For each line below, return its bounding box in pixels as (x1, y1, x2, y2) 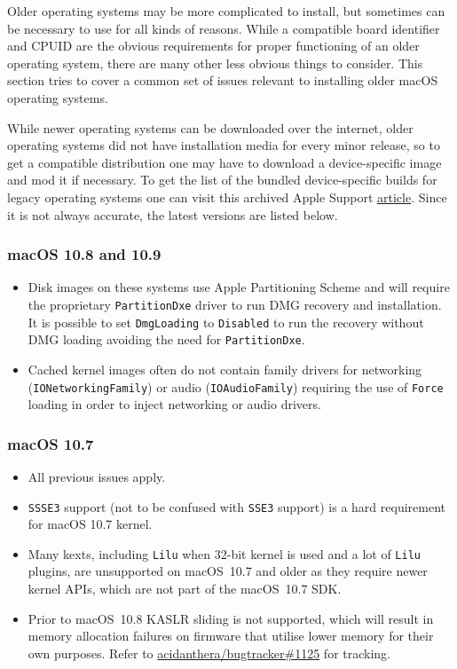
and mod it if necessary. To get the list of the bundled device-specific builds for (7, 170, 437, 189)
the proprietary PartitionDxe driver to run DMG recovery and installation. (28, 295, 442, 313)
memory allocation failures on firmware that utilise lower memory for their (28, 626, 434, 645)
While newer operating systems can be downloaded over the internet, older (7, 118, 414, 137)
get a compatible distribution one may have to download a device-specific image (7, 153, 442, 171)
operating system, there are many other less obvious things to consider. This (7, 53, 423, 72)
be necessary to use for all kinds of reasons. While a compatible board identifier (7, 19, 440, 37)
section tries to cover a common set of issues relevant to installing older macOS (7, 71, 438, 90)
